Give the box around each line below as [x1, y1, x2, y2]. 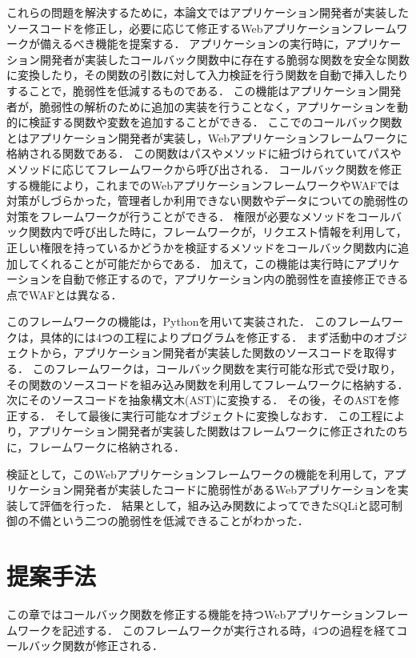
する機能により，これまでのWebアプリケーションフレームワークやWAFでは [6, 176, 400, 193]
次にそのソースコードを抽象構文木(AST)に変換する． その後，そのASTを [6, 391, 389, 408]
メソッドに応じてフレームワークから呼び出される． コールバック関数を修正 [6, 160, 402, 177]
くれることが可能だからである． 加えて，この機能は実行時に [39, 255, 355, 271]
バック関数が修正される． [28, 637, 163, 654]
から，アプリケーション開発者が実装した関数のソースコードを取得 [39, 344, 386, 361]
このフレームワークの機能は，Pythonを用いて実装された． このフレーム [6, 313, 382, 330]
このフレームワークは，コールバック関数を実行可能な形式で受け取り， [32, 360, 402, 377]
